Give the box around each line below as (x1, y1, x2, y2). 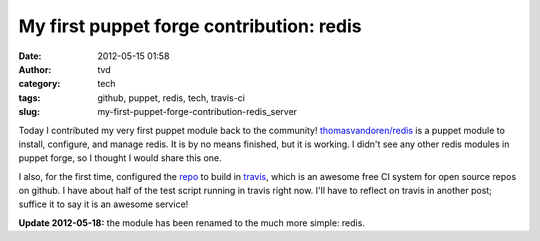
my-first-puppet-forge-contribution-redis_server (97, 106, 298, 118)
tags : (18, 91, 41, 104)
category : (18, 78, 61, 90)
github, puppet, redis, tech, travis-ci (97, 91, 245, 104)
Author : (18, 63, 52, 75)
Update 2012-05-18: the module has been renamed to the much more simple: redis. (18, 216, 365, 229)
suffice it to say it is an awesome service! (18, 198, 189, 210)
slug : (18, 106, 40, 118)
